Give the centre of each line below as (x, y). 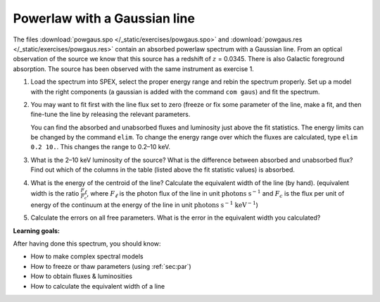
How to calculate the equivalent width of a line (98, 286)
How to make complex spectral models (87, 256)
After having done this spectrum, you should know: (87, 244)
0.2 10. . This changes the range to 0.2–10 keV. (101, 147)
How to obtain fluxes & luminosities (82, 276)
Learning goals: (36, 231)
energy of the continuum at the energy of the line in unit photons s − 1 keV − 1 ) (144, 205)
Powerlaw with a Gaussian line (104, 18)
